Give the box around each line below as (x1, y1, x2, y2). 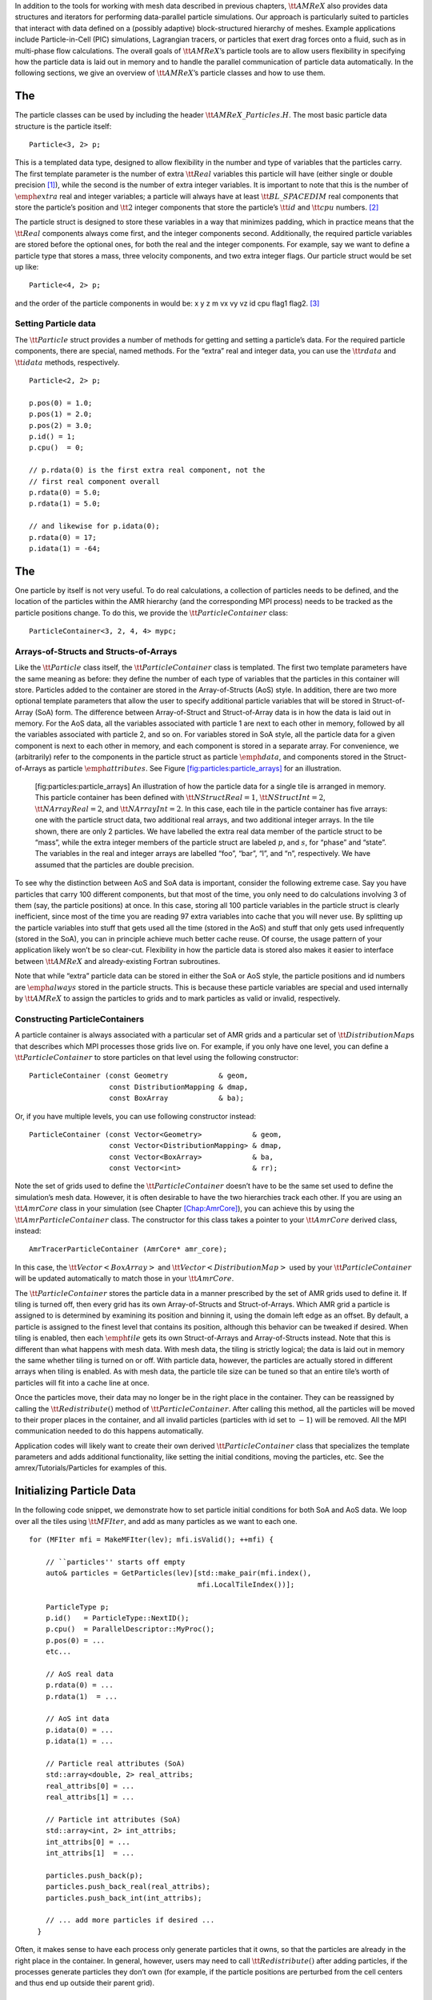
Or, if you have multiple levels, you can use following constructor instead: (14, 1111, 256, 1121)
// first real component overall (29, 477, 160, 486)
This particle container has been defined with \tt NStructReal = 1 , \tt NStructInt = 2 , (34, 793, 326, 802)
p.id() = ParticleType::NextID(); (45, 1613, 190, 1622)
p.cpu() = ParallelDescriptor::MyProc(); (45, 1625, 215, 1634)
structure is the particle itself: (14, 121, 112, 131)
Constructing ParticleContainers (14, 1013, 144, 1024)
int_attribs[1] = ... (45, 1849, 135, 1858)
